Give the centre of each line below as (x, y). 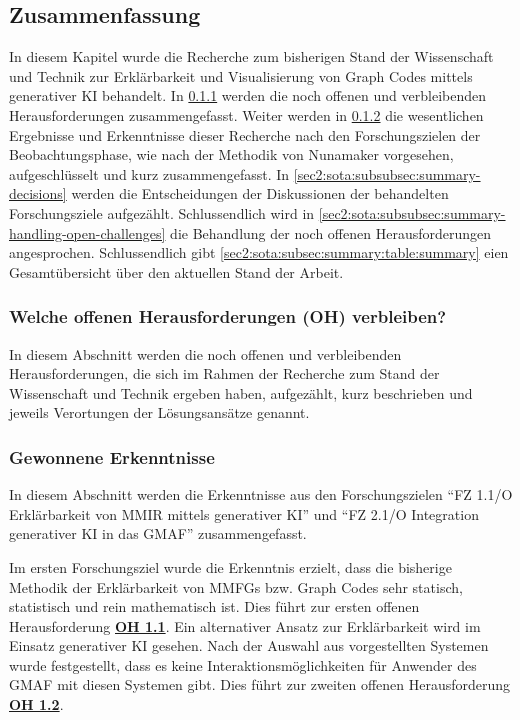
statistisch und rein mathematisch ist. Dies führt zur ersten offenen (214, 606)
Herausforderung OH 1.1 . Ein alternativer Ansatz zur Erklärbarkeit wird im (245, 625)
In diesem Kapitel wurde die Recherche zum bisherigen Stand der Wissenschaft (251, 56)
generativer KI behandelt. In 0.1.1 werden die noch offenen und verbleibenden (247, 95)
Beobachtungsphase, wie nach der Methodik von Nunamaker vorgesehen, (231, 154)
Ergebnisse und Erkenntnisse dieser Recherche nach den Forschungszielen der (245, 134)
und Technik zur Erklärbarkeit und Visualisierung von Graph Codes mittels (241, 75)
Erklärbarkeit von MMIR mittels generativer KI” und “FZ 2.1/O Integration (244, 513)
